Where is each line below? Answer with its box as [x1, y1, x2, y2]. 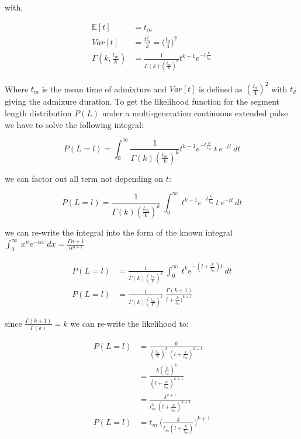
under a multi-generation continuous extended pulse [102, 106, 288, 119]
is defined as [199, 82, 243, 95]
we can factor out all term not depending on [5, 172, 164, 184]
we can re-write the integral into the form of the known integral [5, 226, 233, 238]
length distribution [5, 106, 72, 119]
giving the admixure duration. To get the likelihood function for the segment [5, 95, 280, 108]
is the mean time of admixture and [41, 82, 167, 95]
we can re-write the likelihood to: [70, 317, 189, 329]
